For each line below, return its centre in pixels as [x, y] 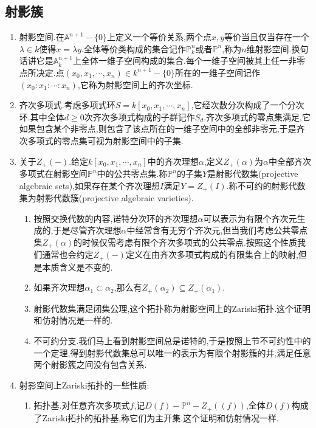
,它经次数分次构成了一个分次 [248, 105]
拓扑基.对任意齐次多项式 [82, 405]
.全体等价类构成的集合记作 [134, 48]
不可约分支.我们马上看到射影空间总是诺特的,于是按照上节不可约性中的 [172, 340]
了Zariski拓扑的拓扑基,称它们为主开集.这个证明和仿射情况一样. [156, 417]
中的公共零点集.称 [132, 173]
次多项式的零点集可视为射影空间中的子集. [101, 140]
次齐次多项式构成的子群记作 [139, 116]
